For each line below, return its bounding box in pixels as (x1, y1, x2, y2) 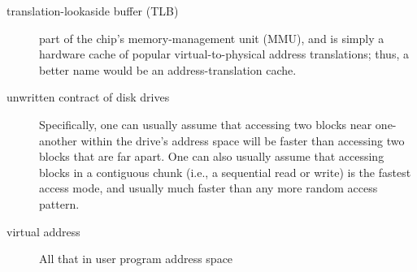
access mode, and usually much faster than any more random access (39, 179, 378, 196)
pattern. (39, 195, 80, 212)
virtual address (7, 222, 80, 240)
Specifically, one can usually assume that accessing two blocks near (39, 115, 372, 132)
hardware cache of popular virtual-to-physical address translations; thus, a (39, 45, 409, 63)
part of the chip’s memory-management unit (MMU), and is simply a (39, 29, 384, 46)
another (39, 132, 77, 149)
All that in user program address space (39, 250, 233, 267)
